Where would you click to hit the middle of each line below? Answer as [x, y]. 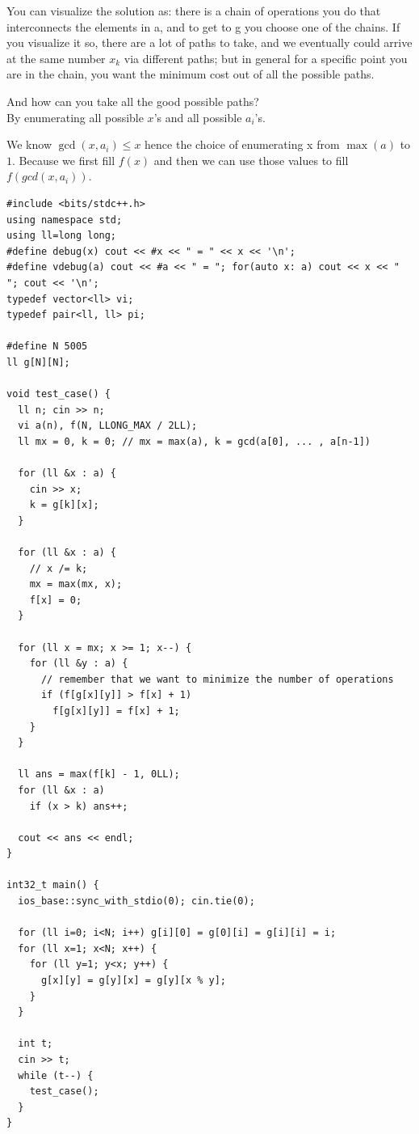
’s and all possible [198, 117]
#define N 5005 [47, 347]
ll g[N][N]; [38, 362]
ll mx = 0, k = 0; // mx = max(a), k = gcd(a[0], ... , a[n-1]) [195, 441]
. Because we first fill [64, 160]
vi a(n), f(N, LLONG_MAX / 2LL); [108, 426]
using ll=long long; [62, 236]
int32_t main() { [53, 885]
